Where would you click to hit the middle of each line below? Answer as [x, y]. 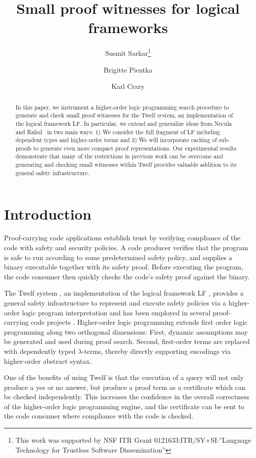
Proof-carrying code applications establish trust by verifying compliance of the [122, 238]
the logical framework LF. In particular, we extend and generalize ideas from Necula [124, 123]
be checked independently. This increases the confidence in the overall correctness [127, 397]
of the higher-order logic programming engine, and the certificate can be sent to [124, 406]
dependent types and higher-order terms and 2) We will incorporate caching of [116, 140]
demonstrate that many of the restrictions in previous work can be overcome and [119, 156]
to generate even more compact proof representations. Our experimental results [135, 148]
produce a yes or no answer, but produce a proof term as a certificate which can [125, 387]
